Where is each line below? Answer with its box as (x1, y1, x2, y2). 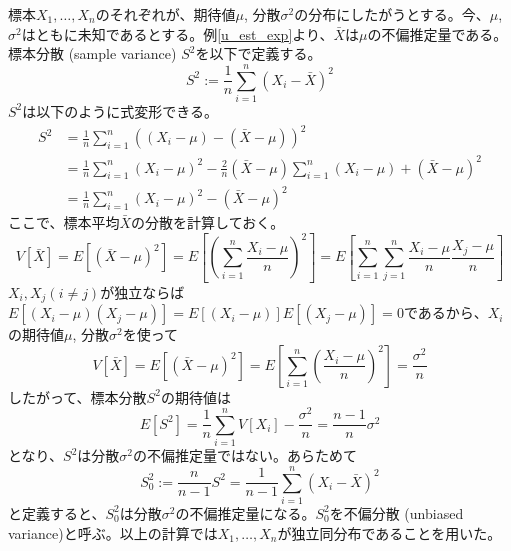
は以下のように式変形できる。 (22, 100, 219, 121)
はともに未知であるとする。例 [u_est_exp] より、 (21, 23, 334, 44)
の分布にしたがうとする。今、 (294, 4, 490, 24)
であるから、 (403, 302, 488, 323)
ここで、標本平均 (8, 212, 120, 233)
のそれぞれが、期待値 (95, 4, 236, 24)
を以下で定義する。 (195, 43, 322, 64)
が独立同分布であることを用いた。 (277, 522, 502, 543)
